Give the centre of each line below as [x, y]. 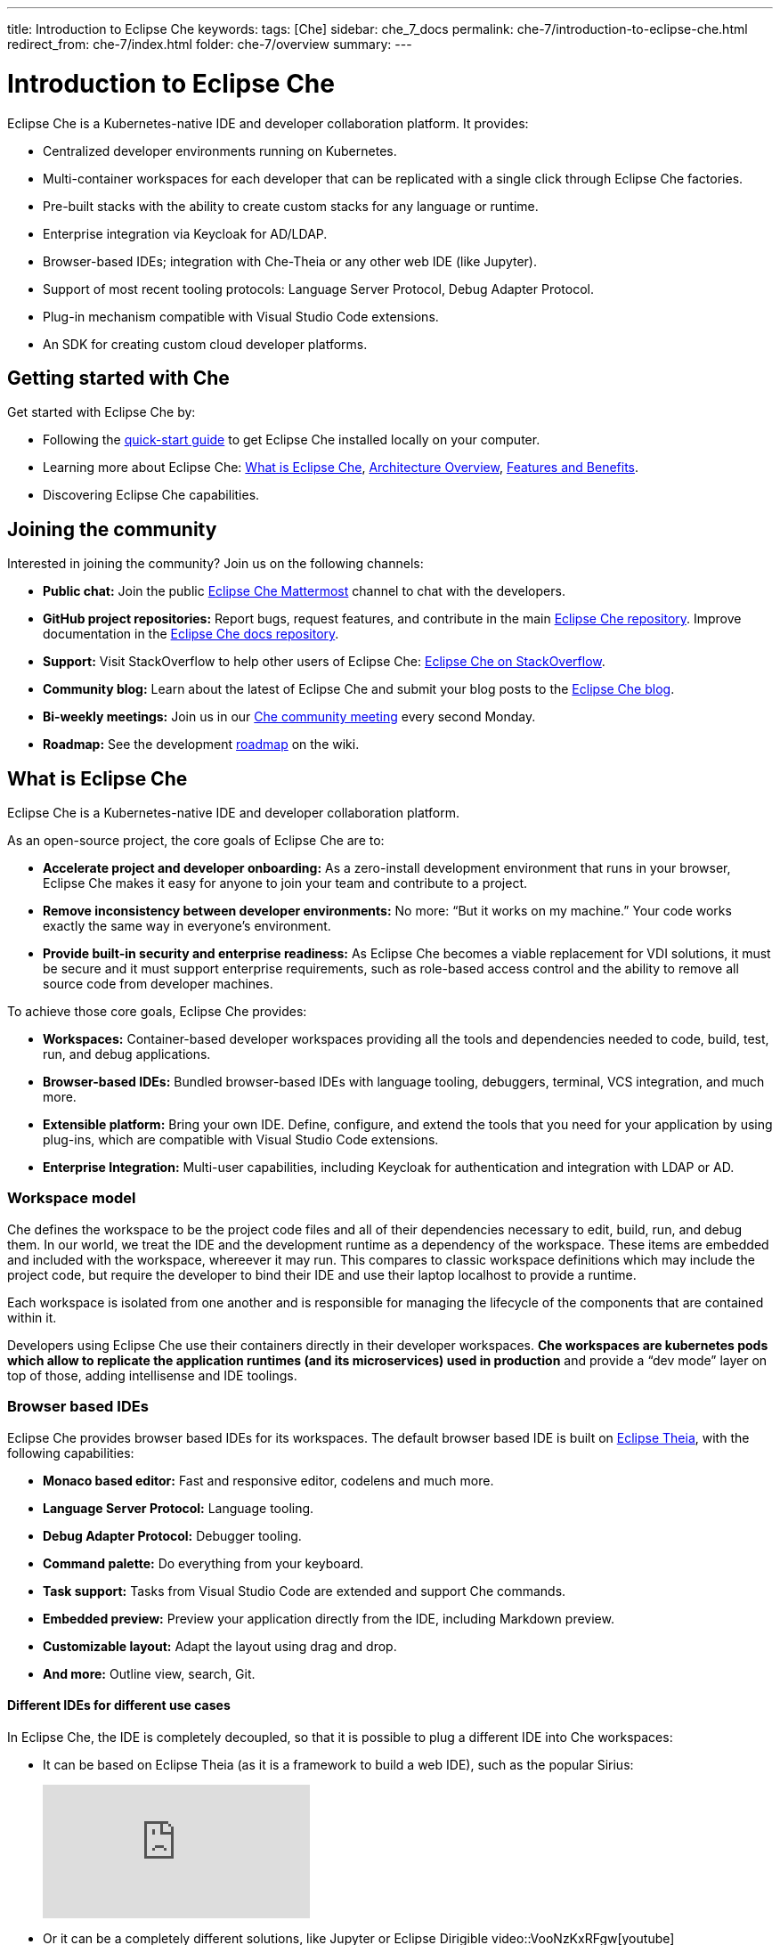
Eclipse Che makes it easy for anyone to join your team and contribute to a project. [285, 883]
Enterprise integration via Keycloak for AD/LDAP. [185, 233]
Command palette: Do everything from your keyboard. [203, 1563]
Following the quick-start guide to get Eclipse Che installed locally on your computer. [292, 440]
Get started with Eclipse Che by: [102, 412]
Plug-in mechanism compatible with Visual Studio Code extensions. [241, 316]
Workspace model [72, 1198]
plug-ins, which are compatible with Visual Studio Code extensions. [241, 1140]
